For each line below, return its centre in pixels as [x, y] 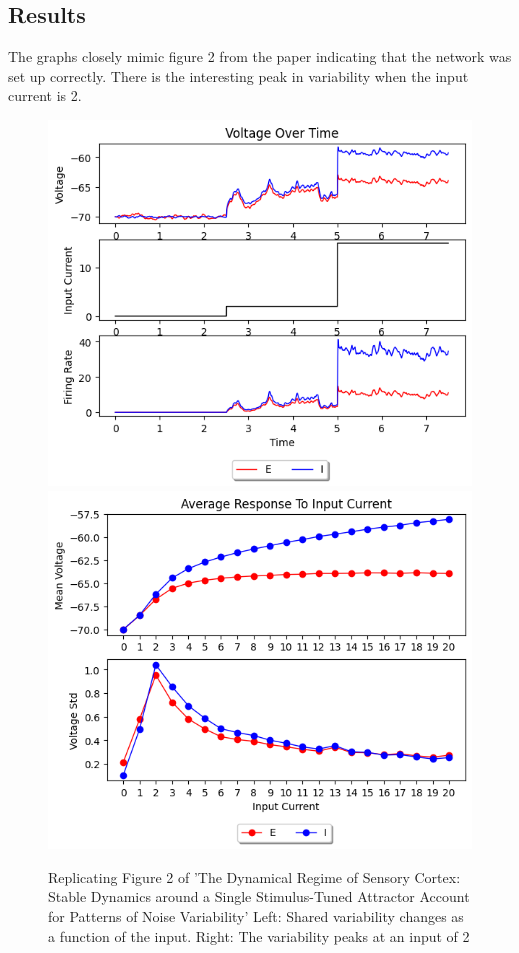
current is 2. [45, 95]
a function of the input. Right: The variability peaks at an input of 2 [259, 935]
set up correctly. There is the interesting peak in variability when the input [238, 75]
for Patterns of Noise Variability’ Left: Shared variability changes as [256, 916]
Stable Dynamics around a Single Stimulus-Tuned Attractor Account [259, 896]
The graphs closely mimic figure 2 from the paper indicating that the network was [260, 56]
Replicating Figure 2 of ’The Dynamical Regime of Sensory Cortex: [254, 876]
